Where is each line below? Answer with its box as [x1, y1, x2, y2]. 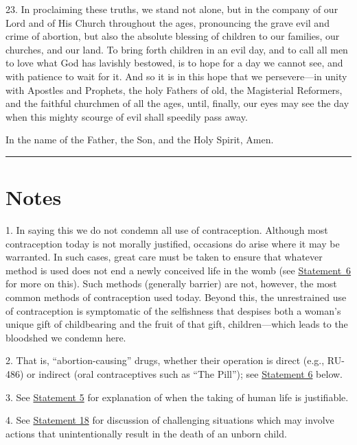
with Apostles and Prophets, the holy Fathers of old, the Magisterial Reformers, [5, 82, 343, 97]
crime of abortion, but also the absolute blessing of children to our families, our [5, 29, 340, 43]
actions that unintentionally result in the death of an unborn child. [5, 426, 287, 440]
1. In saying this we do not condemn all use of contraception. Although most [5, 223, 328, 237]
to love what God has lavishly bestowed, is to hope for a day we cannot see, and [5, 56, 343, 70]
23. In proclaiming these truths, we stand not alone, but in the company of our [5, 2, 338, 16]
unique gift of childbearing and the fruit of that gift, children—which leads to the [5, 317, 348, 331]
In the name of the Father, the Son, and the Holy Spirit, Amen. [5, 132, 274, 147]
